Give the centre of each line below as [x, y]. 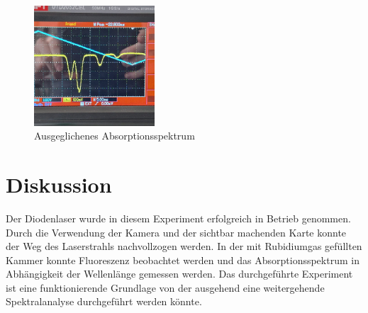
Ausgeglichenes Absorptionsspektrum [115, 136]
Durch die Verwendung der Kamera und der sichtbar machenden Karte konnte [176, 232]
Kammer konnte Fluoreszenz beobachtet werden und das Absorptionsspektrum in [183, 260]
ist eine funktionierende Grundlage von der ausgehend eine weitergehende [165, 287]
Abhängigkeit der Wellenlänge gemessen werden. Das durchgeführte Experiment [179, 274]
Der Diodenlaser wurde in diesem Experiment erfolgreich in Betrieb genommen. [178, 218]
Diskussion [59, 184]
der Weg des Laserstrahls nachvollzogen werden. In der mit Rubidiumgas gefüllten [184, 246]
